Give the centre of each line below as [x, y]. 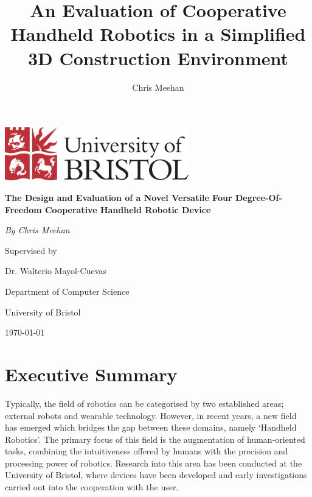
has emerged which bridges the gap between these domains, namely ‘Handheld [151, 427]
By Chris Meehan [37, 230]
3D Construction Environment [158, 58]
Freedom [23, 209]
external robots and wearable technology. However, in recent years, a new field [151, 415]
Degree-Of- [258, 198]
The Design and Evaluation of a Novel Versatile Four [119, 198]
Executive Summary [91, 374]
